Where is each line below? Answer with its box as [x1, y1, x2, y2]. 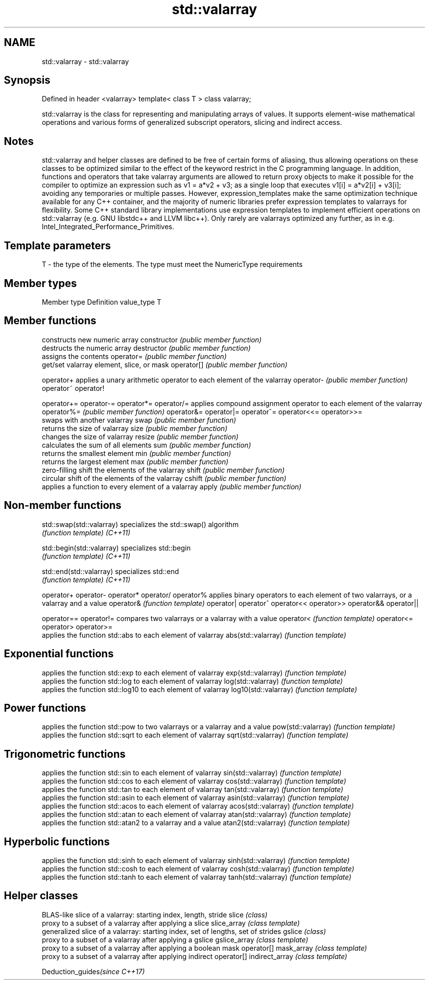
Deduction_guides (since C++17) [42, 967, 145, 976]
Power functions [4, 701, 86, 714]
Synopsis [4, 74, 50, 87]
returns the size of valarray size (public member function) [42, 424, 228, 432]
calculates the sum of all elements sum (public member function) [42, 440, 251, 449]
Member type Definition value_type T [42, 297, 162, 306]
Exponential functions [4, 648, 114, 660]
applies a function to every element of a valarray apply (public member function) [42, 482, 302, 491]
